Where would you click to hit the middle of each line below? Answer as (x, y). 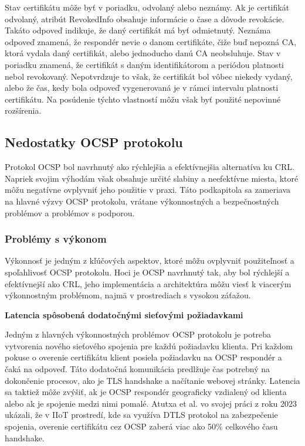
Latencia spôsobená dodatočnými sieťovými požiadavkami (124, 314)
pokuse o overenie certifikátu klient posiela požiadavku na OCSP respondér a (143, 357)
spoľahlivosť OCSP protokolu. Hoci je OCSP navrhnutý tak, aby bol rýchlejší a (147, 272)
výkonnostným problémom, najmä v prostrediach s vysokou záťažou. (128, 295)
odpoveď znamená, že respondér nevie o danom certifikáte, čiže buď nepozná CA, (151, 41)
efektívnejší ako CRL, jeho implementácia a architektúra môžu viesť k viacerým (148, 283)
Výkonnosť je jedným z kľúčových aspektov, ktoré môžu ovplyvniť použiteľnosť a (150, 261)
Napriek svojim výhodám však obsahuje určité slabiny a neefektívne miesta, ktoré (152, 178)
